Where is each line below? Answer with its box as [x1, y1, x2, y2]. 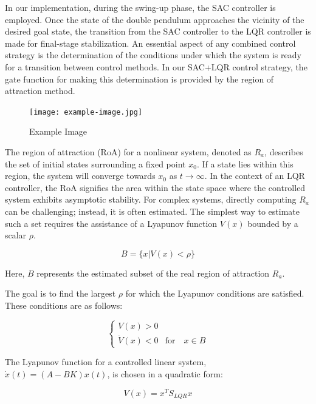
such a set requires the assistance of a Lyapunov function [5, 217, 218, 229]
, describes [264, 146, 303, 158]
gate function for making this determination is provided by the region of [5, 72, 274, 85]
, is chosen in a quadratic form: [107, 367, 223, 380]
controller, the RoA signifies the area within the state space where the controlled [5, 181, 306, 194]
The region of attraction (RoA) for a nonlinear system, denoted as [5, 146, 252, 158]
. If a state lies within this [196, 157, 294, 170]
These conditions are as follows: [5, 298, 123, 311]
